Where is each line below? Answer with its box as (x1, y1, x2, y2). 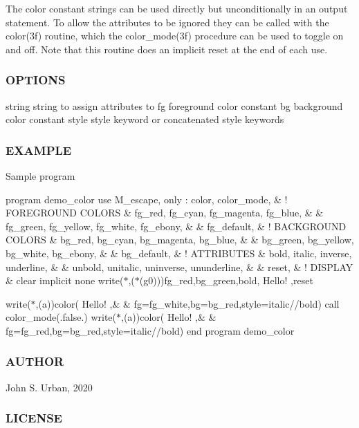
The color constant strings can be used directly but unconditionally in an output (6, 1, 348, 15)
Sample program (6, 169, 75, 183)
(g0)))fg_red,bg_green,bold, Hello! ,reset (139, 273, 313, 288)
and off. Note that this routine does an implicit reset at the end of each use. (6, 41, 328, 56)
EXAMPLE (6, 141, 72, 158)
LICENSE (6, 409, 62, 427)
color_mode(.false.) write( (6, 310, 116, 324)
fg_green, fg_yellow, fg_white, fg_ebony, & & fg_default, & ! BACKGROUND (6, 218, 347, 233)
